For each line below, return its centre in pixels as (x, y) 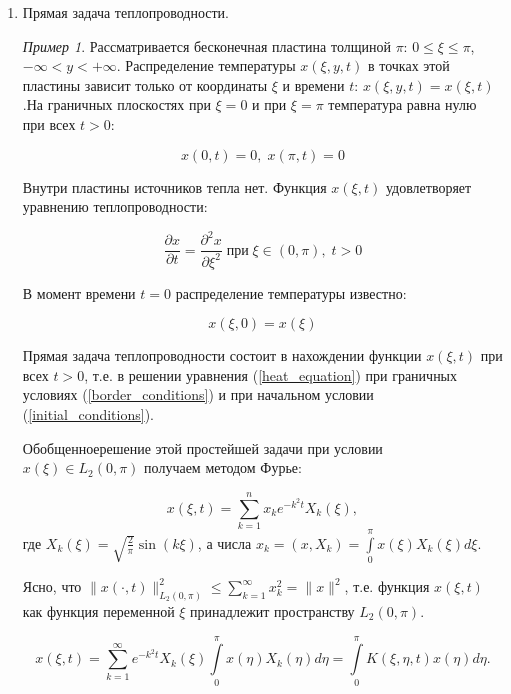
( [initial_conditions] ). (88, 414)
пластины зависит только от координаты (145, 84)
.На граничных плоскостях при (116, 104)
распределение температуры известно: (291, 292)
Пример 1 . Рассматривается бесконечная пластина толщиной (206, 45)
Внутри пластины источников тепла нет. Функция (174, 186)
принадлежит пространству (272, 610)
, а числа (224, 542)
